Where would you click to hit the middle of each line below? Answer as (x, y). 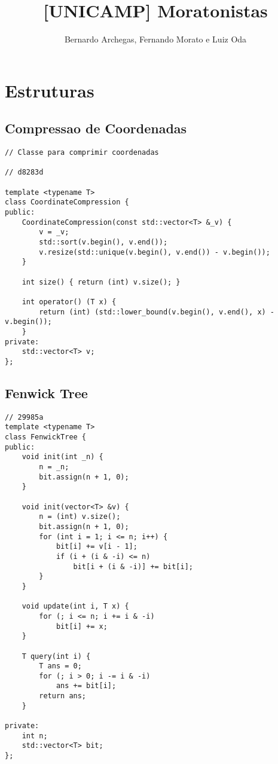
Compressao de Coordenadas (96, 128)
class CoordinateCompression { (67, 202)
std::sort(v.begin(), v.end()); (103, 242)
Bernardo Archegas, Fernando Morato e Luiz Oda (155, 39)
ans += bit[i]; (86, 686)
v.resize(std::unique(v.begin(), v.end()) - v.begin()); (155, 252)
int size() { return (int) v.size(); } (101, 282)
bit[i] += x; (82, 626)
